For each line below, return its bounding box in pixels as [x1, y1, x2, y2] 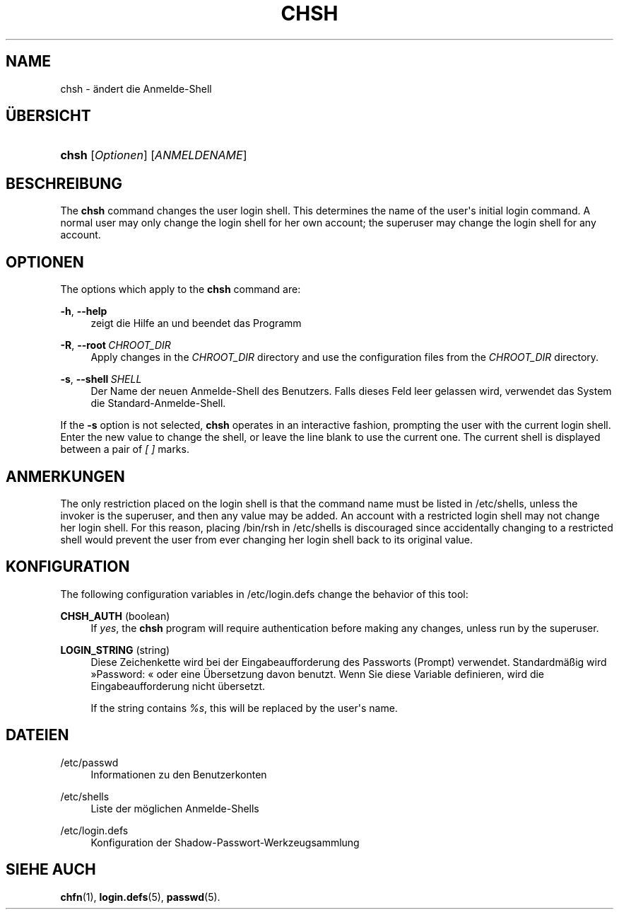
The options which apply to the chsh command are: [60, 283, 301, 296]
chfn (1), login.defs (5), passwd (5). [60, 890, 220, 903]
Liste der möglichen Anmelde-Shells [90, 802, 259, 815]
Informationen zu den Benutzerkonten [90, 768, 267, 781]
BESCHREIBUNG [6, 174, 123, 192]
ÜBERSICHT [6, 107, 91, 125]
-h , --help [60, 305, 107, 318]
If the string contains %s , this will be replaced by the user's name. [90, 701, 398, 714]
